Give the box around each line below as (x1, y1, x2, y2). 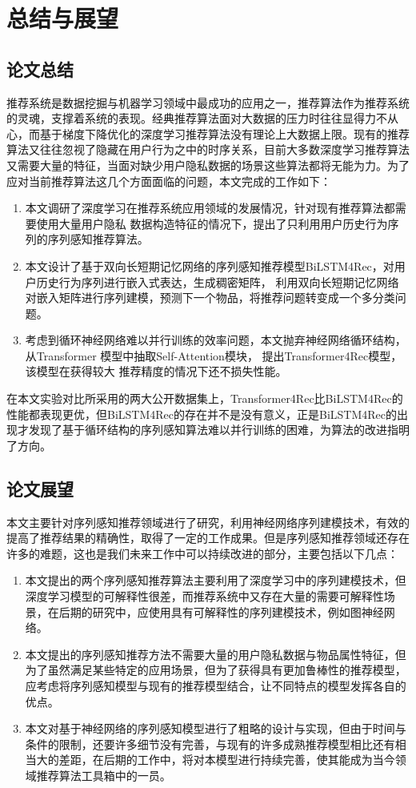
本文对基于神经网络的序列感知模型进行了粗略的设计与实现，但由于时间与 (25, 720, 406, 737)
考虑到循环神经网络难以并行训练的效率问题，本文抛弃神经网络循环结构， (25, 332, 406, 348)
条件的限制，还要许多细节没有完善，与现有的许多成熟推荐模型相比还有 (25, 735, 395, 752)
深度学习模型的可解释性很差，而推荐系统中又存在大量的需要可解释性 (25, 588, 384, 605)
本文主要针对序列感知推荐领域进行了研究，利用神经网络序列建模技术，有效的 (6, 513, 410, 530)
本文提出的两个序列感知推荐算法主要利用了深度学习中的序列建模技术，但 (25, 572, 406, 589)
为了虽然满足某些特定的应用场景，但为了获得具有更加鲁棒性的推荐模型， (25, 661, 406, 678)
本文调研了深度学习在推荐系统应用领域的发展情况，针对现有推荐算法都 (25, 199, 395, 216)
